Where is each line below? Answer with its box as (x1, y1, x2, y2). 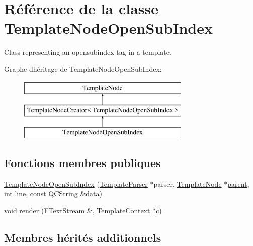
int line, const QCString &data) (4, 188, 102, 199)
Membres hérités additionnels (4, 229, 161, 245)
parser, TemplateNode (153, 178, 222, 189)
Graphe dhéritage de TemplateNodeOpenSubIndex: (4, 63, 162, 74)
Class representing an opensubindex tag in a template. (4, 47, 172, 57)
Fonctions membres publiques (4, 154, 161, 170)
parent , (227, 178, 249, 189)
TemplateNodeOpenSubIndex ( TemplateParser (4, 178, 148, 189)
